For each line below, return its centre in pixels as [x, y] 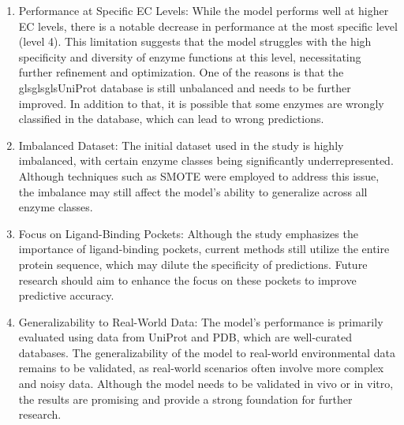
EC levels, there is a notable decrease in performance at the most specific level [208, 26]
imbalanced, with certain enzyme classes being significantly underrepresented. [206, 160]
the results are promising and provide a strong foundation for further [185, 399]
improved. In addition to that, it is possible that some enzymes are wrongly [201, 103]
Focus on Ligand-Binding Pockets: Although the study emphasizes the [188, 233]
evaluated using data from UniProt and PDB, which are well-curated [185, 337]
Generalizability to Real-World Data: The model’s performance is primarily [201, 321]
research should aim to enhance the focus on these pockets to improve [187, 280]
